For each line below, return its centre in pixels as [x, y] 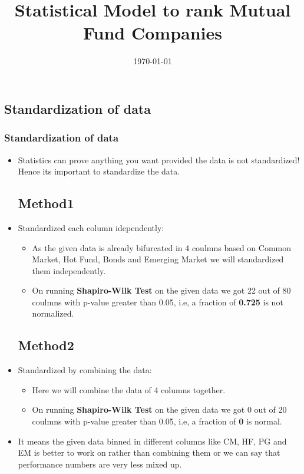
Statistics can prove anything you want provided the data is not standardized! [159, 159]
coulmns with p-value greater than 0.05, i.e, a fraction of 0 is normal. [157, 421]
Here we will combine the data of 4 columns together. [129, 389]
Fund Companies [152, 33]
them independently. [69, 270]
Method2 [46, 345]
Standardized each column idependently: [91, 227]
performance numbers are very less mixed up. [100, 464]
